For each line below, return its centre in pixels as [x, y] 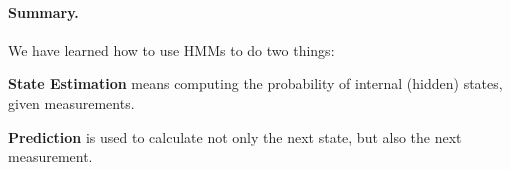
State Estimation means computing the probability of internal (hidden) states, [255, 83]
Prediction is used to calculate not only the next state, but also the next [235, 136]
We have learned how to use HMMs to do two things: [171, 49]
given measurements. [71, 102]
